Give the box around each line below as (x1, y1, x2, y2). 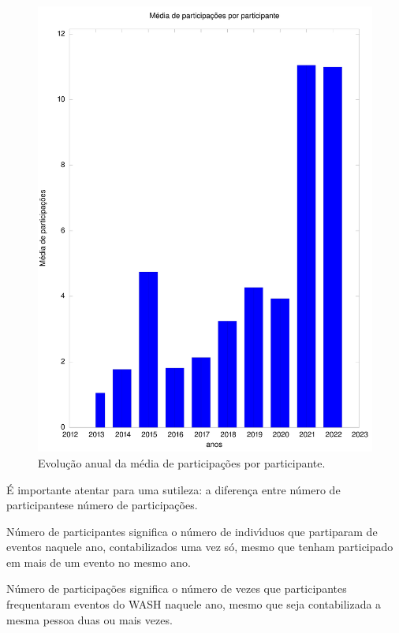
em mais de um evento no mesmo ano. (6, 553, 191, 570)
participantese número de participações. (6, 497, 198, 513)
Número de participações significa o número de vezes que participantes (6, 580, 347, 597)
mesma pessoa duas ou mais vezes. (6, 611, 173, 627)
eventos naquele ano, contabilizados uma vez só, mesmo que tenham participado (6, 538, 393, 555)
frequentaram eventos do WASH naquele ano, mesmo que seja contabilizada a (6, 596, 382, 613)
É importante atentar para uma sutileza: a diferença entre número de (6, 481, 341, 497)
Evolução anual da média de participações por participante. (38, 454, 326, 471)
